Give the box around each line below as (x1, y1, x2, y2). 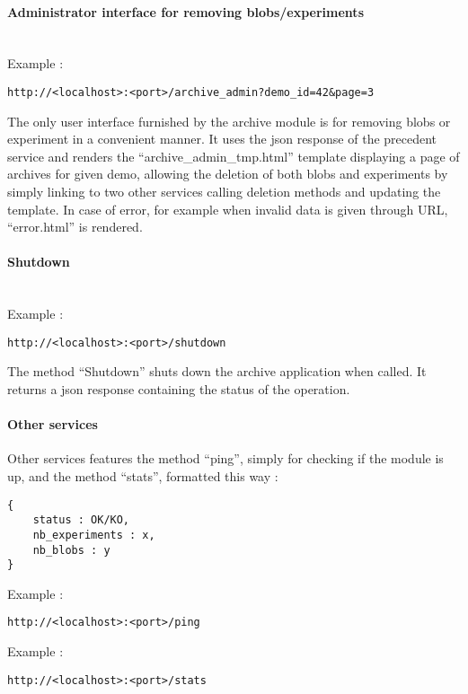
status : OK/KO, (32, 514, 130, 527)
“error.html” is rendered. (7, 217, 143, 236)
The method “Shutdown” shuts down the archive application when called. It (7, 362, 427, 381)
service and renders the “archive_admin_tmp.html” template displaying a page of (7, 146, 460, 165)
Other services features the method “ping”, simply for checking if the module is (7, 449, 444, 468)
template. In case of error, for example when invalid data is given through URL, (7, 199, 448, 218)
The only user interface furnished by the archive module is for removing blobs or (7, 111, 451, 130)
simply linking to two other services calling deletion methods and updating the (7, 182, 441, 201)
